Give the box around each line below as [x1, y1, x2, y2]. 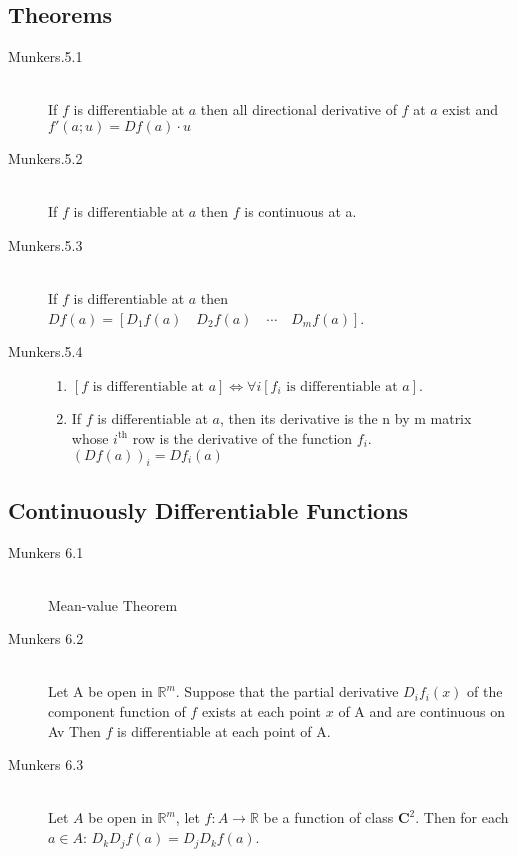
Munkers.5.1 [8, 46, 83, 67]
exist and [442, 99, 499, 120]
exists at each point [201, 701, 322, 722]
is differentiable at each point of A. [117, 720, 331, 741]
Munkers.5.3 [8, 234, 83, 255]
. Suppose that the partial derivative [175, 681, 399, 702]
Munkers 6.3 [8, 754, 84, 775]
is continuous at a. [244, 201, 357, 222]
